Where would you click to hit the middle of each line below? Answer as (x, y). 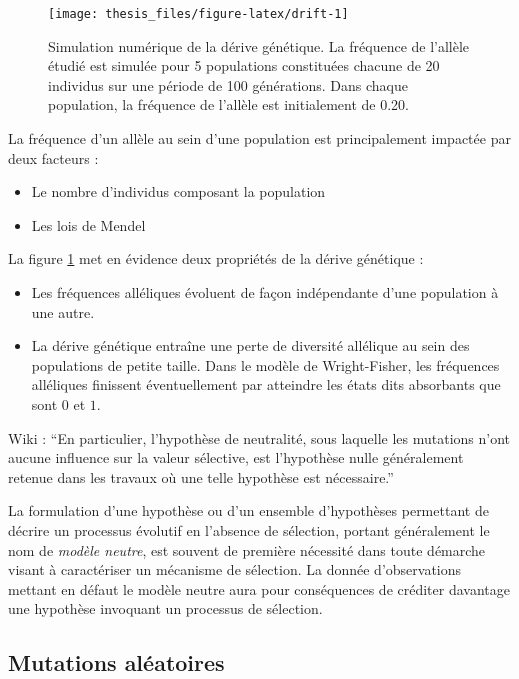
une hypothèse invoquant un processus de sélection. (165, 608)
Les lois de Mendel (88, 224)
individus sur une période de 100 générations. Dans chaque (228, 84)
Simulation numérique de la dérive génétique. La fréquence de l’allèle (259, 45)
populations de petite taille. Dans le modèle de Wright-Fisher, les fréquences (265, 364)
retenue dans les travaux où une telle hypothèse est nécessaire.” (201, 476)
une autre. (63, 311)
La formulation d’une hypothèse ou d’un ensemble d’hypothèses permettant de (248, 510)
